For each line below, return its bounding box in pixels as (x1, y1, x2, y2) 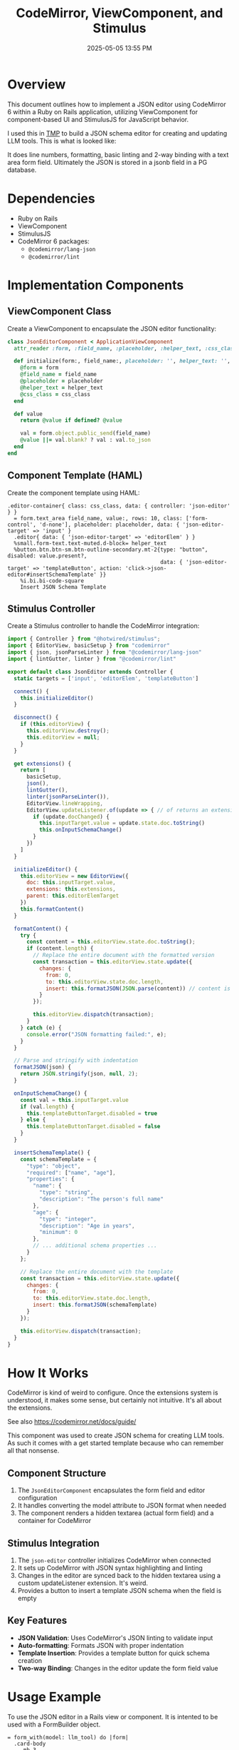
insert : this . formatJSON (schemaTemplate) (33, 1301, 158, 1309)
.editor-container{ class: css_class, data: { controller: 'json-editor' (7, 502, 231, 510)
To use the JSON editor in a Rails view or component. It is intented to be (7, 1712, 218, 1721)
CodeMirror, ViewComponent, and (16, 5, 223, 21)
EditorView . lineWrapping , (26, 799, 103, 807)
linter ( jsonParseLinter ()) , (26, 793, 110, 800)
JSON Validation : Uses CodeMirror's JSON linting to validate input (17, 1633, 213, 1642)
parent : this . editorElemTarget (26, 892, 119, 900)
